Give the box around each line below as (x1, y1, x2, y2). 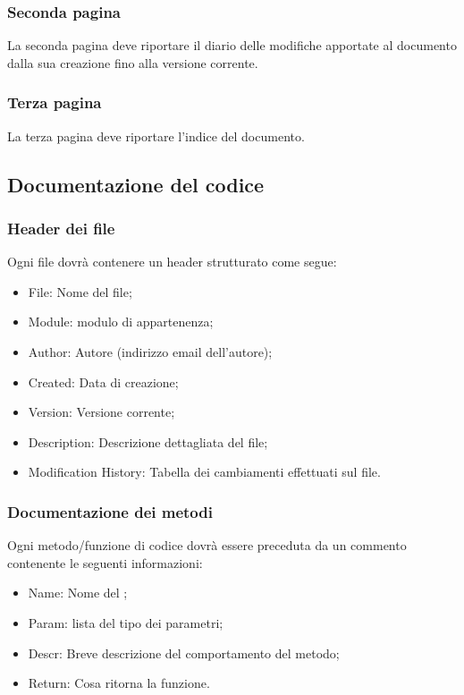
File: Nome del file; (28, 282, 132, 301)
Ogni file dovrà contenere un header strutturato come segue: (7, 252, 337, 271)
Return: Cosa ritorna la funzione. (28, 674, 210, 692)
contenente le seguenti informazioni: (7, 553, 203, 572)
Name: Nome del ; (28, 583, 128, 602)
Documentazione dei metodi (7, 500, 213, 522)
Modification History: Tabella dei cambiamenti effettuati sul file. (28, 462, 381, 481)
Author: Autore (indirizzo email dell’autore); (28, 343, 273, 360)
